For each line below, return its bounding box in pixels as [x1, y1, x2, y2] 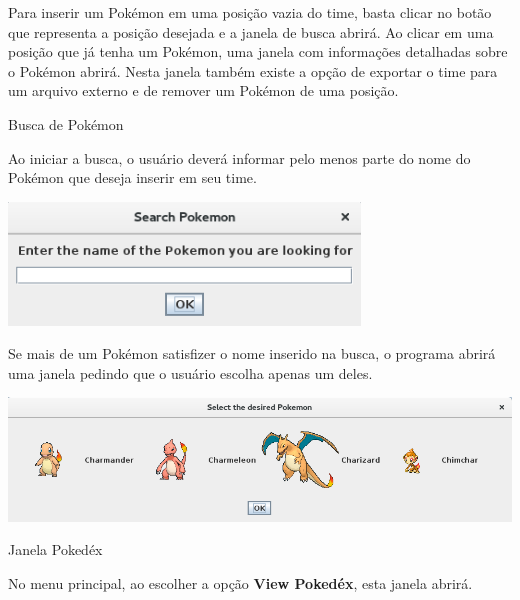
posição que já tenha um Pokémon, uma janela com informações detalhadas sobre [8, 41, 508, 62]
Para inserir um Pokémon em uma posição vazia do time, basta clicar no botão [8, 2, 492, 22]
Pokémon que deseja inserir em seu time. [8, 167, 257, 188]
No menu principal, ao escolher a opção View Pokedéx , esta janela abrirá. [8, 573, 473, 594]
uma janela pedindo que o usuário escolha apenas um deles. [8, 362, 373, 383]
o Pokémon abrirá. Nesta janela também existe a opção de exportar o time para [8, 60, 498, 81]
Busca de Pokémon [8, 113, 124, 134]
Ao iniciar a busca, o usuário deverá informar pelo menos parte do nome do [8, 147, 471, 168]
